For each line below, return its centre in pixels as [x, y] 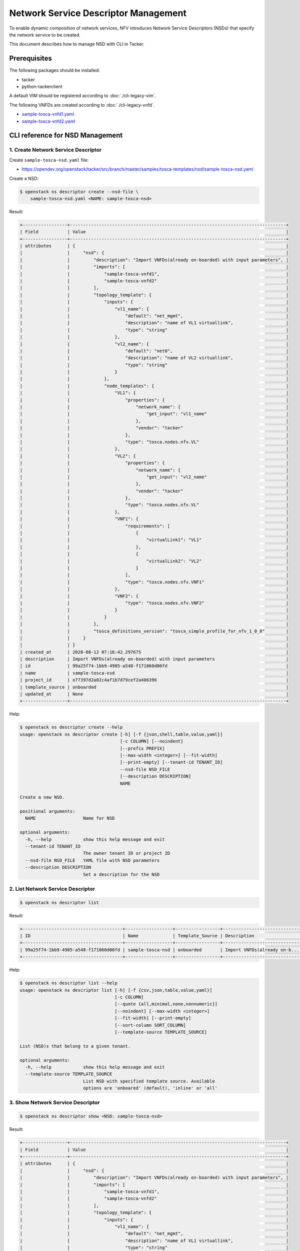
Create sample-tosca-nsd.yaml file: [49, 160]
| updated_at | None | [154, 694]
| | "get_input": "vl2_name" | [154, 477]
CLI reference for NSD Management [66, 135]
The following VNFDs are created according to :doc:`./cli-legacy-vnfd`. [82, 105]
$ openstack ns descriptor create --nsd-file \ [79, 192]
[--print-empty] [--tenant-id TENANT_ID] [171, 762]
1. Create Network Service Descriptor [55, 150]
